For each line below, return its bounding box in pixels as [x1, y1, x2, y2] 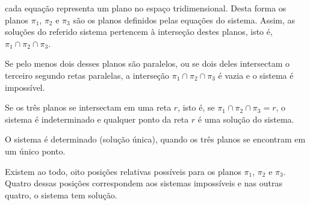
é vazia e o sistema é [218, 69, 294, 81]
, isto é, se [178, 101, 215, 114]
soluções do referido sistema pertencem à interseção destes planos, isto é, [5, 25, 273, 38]
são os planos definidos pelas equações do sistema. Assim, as [73, 13, 296, 26]
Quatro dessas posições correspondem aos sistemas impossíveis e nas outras [5, 177, 282, 189]
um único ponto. [5, 144, 66, 157]
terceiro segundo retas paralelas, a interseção [5, 69, 170, 81]
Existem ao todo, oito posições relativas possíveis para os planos [5, 165, 241, 177]
